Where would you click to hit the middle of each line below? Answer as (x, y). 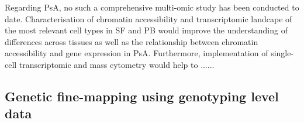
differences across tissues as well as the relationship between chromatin (132, 41)
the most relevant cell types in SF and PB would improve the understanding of (146, 30)
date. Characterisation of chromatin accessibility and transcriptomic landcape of (148, 18)
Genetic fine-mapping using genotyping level (142, 96)
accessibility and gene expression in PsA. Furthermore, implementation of (137, 53)
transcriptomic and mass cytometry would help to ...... (117, 64)
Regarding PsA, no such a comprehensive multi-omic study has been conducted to (152, 7)
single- (282, 53)
